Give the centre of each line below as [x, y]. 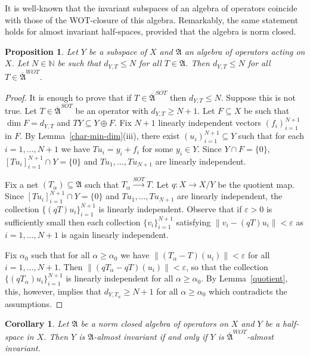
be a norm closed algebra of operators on [154, 324]
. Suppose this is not [258, 97]
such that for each [271, 136]
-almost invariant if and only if [151, 336]
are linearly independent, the [230, 196]
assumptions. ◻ [34, 303]
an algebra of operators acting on [245, 51]
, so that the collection [227, 266]
